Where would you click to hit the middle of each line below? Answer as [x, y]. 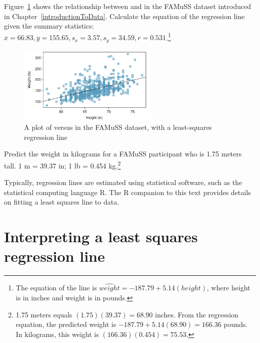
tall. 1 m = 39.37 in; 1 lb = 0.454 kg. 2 [62, 164]
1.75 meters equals [44, 314]
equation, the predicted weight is [66, 324]
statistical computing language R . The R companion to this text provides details [127, 192]
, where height [228, 288]
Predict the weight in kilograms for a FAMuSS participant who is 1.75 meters [123, 154]
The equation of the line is [56, 288]
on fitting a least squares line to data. [62, 202]
